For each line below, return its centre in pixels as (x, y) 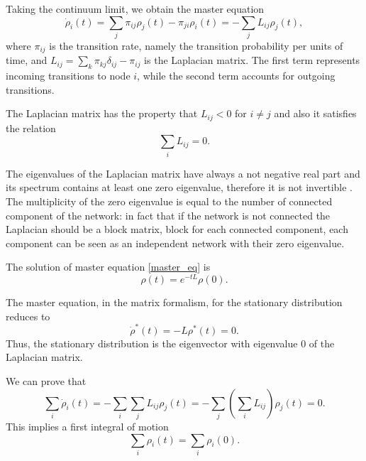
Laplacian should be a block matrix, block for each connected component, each (177, 229)
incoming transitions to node (68, 76)
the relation (31, 128)
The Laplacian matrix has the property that (102, 113)
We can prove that (46, 381)
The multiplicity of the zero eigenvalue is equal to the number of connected (169, 201)
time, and (27, 60)
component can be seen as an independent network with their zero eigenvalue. (175, 243)
